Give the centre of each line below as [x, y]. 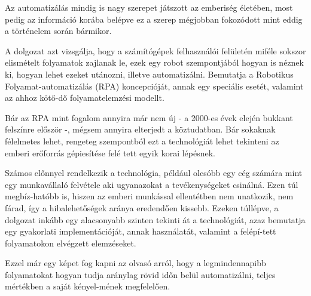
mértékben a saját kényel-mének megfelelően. [88, 286]
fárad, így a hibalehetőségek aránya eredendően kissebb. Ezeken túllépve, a [142, 207]
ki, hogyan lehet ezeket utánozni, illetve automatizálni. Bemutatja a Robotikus [149, 74]
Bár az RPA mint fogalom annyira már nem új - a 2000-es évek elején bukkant [149, 117]
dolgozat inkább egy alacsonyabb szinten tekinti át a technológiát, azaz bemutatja [155, 219]
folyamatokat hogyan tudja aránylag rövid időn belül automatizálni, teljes [140, 274]
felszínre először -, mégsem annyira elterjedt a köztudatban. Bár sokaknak [140, 129]
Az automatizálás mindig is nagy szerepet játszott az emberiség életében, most [149, 7]
